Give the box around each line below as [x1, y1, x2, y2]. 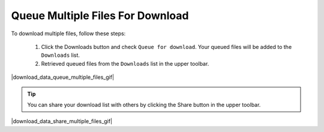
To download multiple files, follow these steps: [11, 30, 126, 37]
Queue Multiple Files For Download [11, 9, 189, 22]
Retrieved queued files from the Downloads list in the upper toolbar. [41, 60, 209, 67]
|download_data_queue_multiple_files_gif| [11, 73, 114, 81]
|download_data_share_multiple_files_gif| [11, 118, 113, 125]
